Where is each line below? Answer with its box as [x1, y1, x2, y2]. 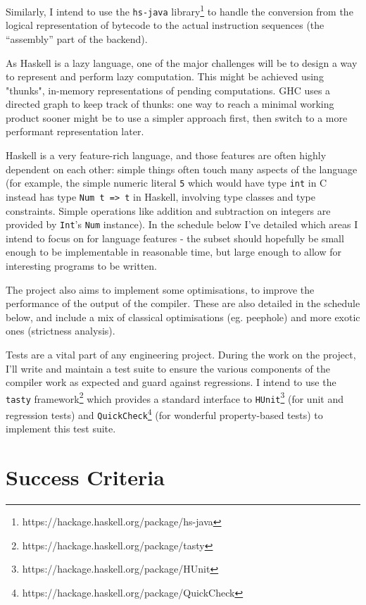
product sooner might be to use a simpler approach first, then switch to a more [6, 110, 348, 125]
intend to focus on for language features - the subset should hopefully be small [6, 230, 344, 245]
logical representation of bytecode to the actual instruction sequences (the [6, 18, 324, 32]
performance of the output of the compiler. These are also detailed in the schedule [6, 296, 360, 311]
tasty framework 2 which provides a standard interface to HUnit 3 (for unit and [6, 389, 343, 406]
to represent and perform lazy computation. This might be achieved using [6, 69, 324, 84]
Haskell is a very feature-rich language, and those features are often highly [6, 148, 327, 163]
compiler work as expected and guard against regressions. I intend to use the [6, 375, 336, 389]
